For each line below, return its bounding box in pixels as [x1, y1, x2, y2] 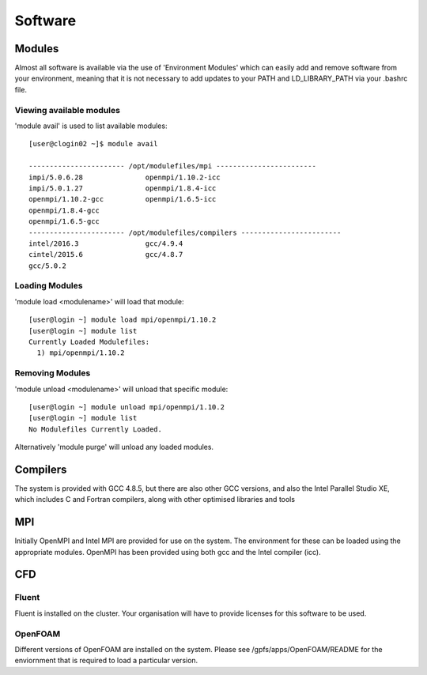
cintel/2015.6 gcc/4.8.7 [28, 250, 183, 259]
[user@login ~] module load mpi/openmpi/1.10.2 [28, 315, 217, 324]
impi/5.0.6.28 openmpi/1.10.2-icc [28, 172, 221, 182]
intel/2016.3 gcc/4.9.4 [28, 239, 183, 248]
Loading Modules [14, 281, 83, 292]
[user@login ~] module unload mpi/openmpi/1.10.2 [28, 402, 225, 411]
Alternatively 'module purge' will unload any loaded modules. [14, 443, 213, 452]
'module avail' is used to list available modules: [14, 121, 168, 130]
